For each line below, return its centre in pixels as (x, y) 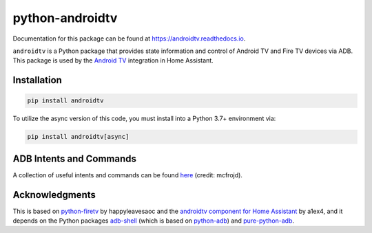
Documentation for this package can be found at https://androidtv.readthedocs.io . (129, 38)
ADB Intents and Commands (75, 158)
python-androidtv (65, 18)
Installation (37, 80)
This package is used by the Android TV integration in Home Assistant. (113, 60)
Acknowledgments (54, 195)
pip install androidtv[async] (78, 137)
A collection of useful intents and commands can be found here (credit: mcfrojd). (127, 175)
